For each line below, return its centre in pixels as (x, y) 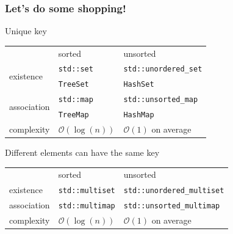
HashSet (139, 85)
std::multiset (87, 191)
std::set (76, 69)
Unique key (26, 31)
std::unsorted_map (161, 100)
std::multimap (87, 206)
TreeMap (73, 115)
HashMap (139, 115)
